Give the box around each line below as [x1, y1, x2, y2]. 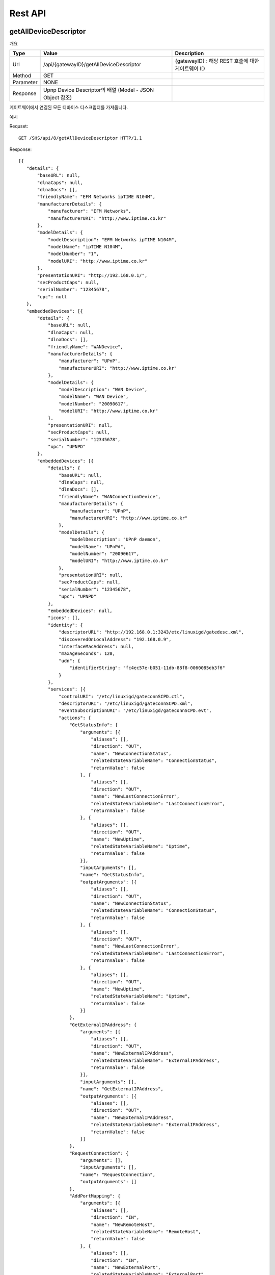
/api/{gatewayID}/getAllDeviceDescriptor [43, 61, 142, 68]
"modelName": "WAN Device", [59, 394, 129, 400]
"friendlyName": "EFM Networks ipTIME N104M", [37, 194, 155, 200]
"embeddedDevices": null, [47, 608, 113, 614]
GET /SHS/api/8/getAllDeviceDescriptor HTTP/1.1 [18, 135, 142, 141]
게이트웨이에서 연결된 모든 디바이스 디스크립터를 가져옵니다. [9, 105, 128, 111]
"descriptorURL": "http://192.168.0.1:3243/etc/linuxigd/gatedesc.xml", [59, 629, 244, 635]
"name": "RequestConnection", [79, 1171, 155, 1178]
